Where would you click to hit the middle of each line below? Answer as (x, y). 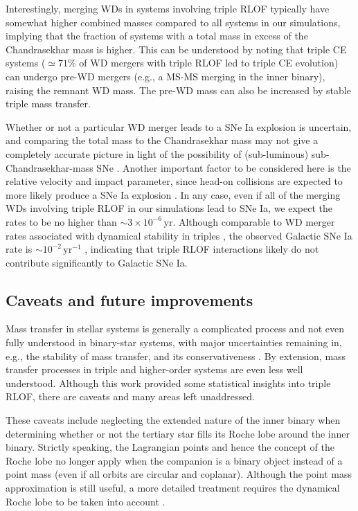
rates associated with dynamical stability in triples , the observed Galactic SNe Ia (179, 235)
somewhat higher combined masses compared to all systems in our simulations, (173, 22)
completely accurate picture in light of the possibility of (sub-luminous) (157, 153)
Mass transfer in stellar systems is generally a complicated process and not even (175, 329)
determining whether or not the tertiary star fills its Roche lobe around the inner (178, 433)
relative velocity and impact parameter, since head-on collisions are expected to (174, 181)
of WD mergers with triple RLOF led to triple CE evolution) (209, 63)
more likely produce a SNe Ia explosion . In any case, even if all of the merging (173, 194)
